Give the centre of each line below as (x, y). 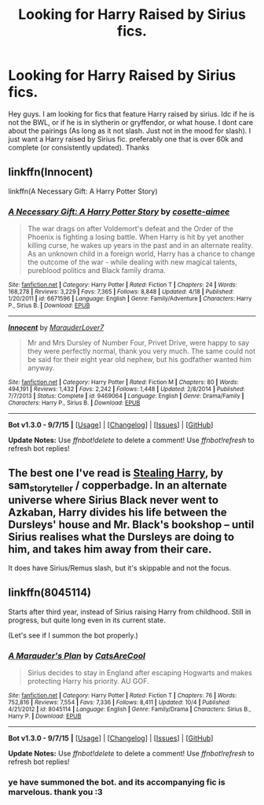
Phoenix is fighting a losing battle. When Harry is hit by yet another (136, 237)
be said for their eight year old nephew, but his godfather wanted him (139, 360)
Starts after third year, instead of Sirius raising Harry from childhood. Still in (130, 611)
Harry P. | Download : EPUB (45, 716)
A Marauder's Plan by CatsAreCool (77, 655)
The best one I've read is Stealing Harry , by (116, 473)
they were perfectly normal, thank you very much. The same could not (141, 351)
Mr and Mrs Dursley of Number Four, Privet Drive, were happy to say (138, 343)
